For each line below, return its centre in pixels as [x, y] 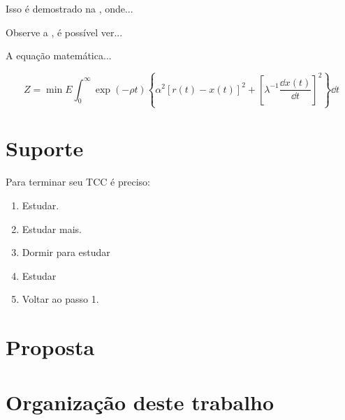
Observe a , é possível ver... [64, 32]
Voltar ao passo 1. [60, 299]
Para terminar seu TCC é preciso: [78, 182]
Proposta [50, 347]
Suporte [45, 148]
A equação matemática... [59, 55]
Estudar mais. [52, 228]
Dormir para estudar [66, 252]
